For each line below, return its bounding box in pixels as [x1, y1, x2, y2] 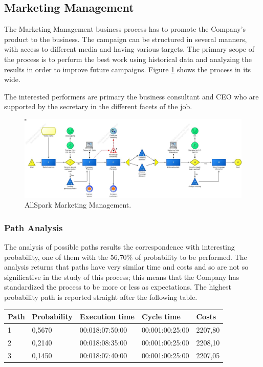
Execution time [79, 311, 135, 322]
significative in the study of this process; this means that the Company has [4, 271, 239, 282]
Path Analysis [4, 221, 63, 234]
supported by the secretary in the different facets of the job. [4, 101, 192, 112]
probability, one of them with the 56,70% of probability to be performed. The [4, 251, 247, 262]
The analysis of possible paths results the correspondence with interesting [4, 241, 235, 252]
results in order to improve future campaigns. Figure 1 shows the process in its [4, 64, 251, 74]
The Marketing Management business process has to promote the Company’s [4, 24, 246, 34]
